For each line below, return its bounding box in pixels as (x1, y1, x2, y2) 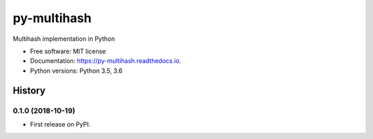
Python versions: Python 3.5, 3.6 (30, 66, 123, 75)
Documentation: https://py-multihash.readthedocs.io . (30, 57, 182, 65)
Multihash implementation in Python (12, 35, 115, 43)
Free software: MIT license (30, 47, 106, 55)
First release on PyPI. (30, 120, 91, 128)
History (12, 84, 46, 96)
